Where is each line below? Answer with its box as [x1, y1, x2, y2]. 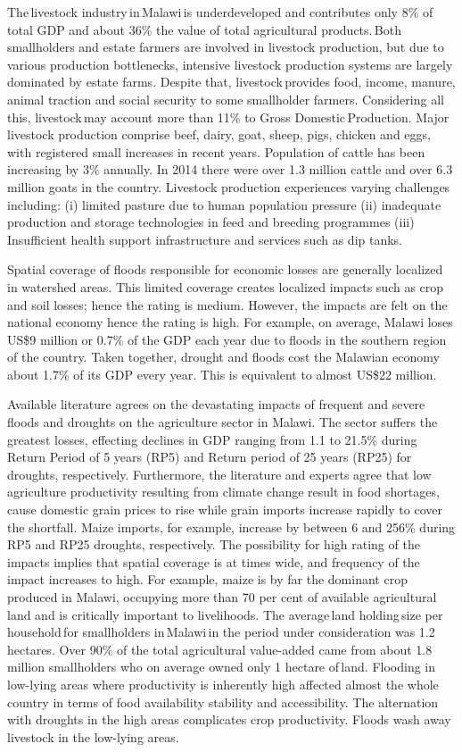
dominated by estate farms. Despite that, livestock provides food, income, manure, [7, 72, 456, 91]
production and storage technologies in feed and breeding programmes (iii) [7, 213, 415, 231]
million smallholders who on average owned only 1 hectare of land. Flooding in [7, 657, 435, 676]
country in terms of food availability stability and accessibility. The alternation [7, 692, 439, 711]
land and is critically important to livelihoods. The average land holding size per [7, 605, 443, 623]
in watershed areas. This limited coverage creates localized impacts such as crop [7, 277, 444, 296]
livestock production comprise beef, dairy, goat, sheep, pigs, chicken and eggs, [7, 125, 431, 144]
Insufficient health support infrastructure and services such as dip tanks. [7, 230, 403, 248]
